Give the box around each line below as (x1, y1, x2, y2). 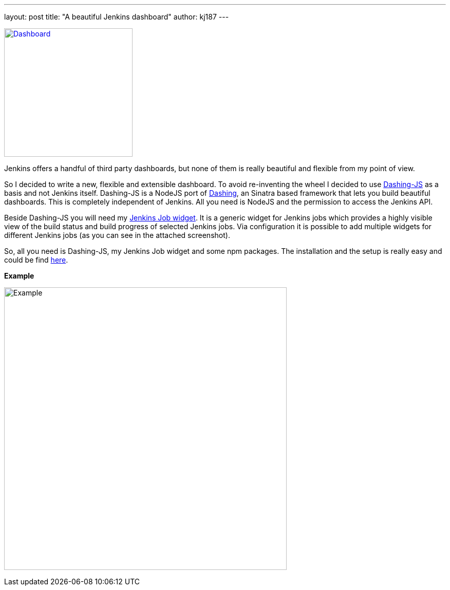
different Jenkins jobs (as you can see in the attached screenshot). (4, 231, 230, 239)
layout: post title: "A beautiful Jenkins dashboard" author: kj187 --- (4, 12, 229, 21)
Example (4, 271, 34, 280)
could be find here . (4, 255, 68, 264)
